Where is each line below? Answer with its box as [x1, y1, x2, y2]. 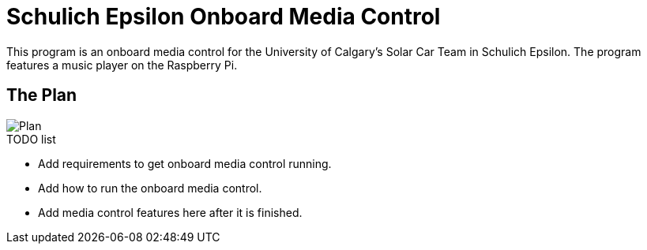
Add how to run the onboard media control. [38, 181, 262, 195]
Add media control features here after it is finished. [38, 205, 303, 219]
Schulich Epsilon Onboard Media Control [6, 3, 441, 30]
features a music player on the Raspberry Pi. [6, 58, 238, 72]
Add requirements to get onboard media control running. [38, 156, 332, 170]
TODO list [6, 132, 56, 146]
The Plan [6, 85, 77, 106]
